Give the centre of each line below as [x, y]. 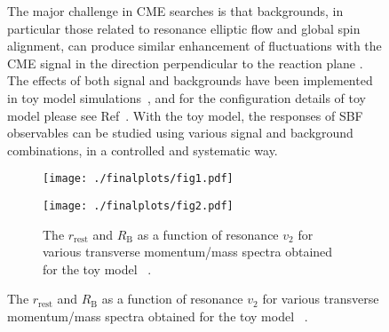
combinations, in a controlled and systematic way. [143, 150]
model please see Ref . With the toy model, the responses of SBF [185, 115]
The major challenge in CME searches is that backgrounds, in [175, 11]
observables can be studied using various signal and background [180, 133]
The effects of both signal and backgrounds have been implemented [190, 80]
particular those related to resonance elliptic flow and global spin [184, 28]
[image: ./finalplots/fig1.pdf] [138, 179]
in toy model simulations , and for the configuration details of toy [187, 97]
